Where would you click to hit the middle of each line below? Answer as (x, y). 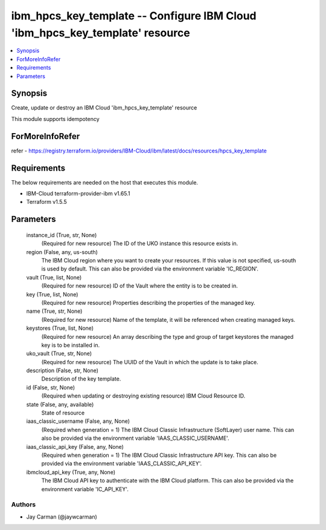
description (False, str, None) (62, 371)
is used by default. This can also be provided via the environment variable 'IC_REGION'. (150, 269)
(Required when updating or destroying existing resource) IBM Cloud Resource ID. (143, 396)
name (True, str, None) (54, 311)
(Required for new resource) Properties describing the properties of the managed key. (149, 303)
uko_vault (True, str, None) (59, 353)
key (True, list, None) (52, 294)
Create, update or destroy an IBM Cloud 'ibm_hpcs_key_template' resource (104, 108)
